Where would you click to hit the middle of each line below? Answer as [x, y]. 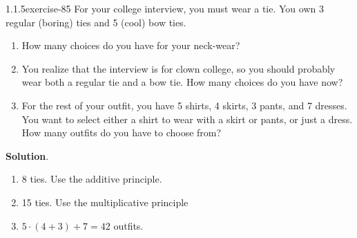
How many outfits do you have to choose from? [122, 132]
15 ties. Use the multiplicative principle [105, 202]
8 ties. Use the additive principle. [92, 179]
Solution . [27, 155]
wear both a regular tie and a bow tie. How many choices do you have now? [182, 82]
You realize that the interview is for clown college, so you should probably [178, 68]
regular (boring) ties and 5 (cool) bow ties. [96, 22]
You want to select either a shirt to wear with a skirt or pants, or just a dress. [187, 119]
